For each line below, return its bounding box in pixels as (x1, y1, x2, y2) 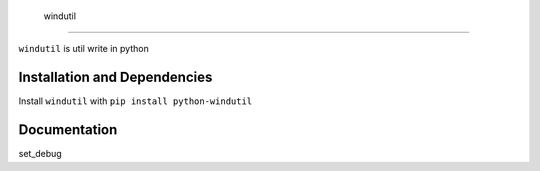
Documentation (18, 121, 118, 139)
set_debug (18, 148, 62, 160)
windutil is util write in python (18, 43, 149, 55)
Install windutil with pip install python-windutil (18, 95, 253, 107)
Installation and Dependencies (18, 69, 213, 86)
